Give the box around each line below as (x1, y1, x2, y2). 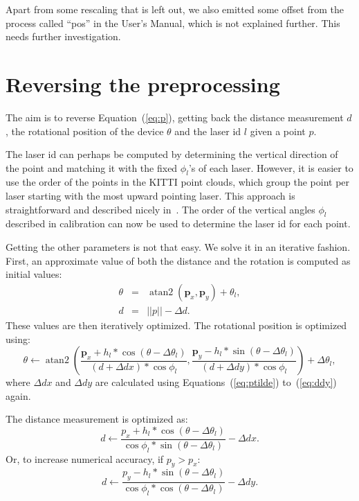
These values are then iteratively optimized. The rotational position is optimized (6, 317, 347, 332)
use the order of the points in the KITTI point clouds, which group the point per (6, 175, 350, 189)
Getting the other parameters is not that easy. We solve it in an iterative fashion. (6, 240, 351, 254)
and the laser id (174, 123, 241, 138)
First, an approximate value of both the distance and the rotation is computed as (6, 253, 351, 267)
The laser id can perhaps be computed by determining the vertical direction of (6, 147, 338, 161)
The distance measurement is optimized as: (6, 412, 188, 426)
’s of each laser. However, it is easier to (188, 160, 353, 175)
